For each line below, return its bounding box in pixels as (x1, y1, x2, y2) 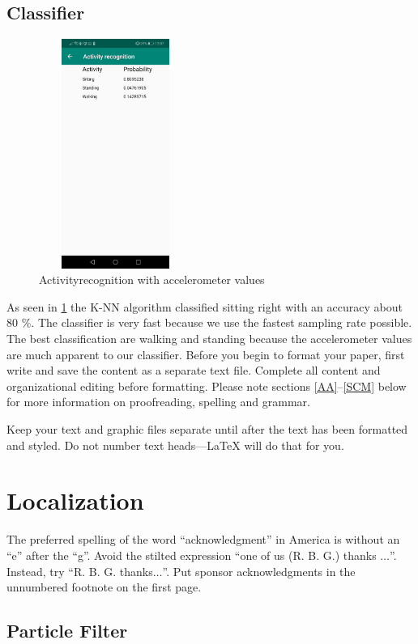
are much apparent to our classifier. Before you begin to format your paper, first (6, 345, 405, 362)
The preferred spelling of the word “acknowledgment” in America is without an (6, 531, 400, 548)
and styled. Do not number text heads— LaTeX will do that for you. (6, 436, 344, 453)
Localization (6, 484, 144, 517)
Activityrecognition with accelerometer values (39, 271, 265, 288)
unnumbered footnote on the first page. (6, 578, 202, 595)
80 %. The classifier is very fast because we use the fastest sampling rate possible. (6, 314, 412, 331)
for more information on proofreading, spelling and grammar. (6, 393, 310, 410)
